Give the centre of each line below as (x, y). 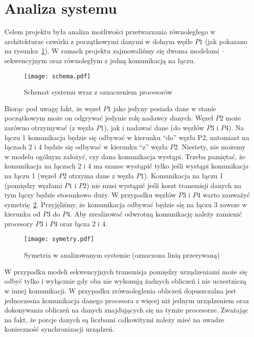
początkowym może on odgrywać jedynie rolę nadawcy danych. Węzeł (109, 118)
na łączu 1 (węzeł (31, 175)
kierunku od (23, 214)
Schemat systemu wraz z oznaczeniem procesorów (98, 92)
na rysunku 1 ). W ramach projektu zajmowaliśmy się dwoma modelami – (115, 51)
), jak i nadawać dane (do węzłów (154, 127)
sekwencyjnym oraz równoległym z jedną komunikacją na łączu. (100, 60)
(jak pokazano (226, 41)
